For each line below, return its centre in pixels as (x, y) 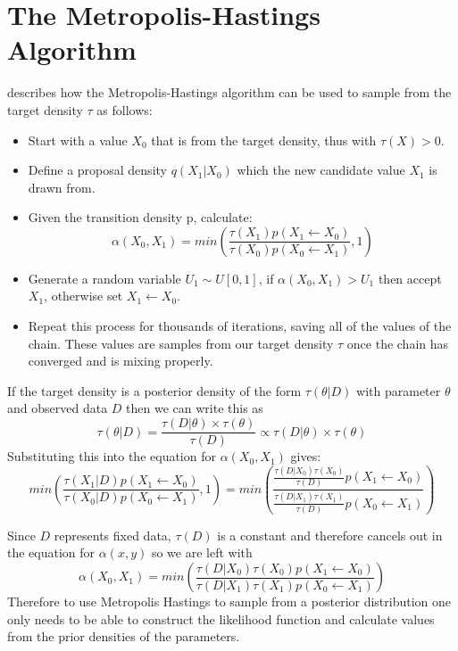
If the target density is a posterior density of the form (154, 390)
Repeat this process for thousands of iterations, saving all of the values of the (240, 326)
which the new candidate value (321, 170)
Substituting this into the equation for (112, 456)
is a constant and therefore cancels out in (330, 535)
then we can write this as (195, 408)
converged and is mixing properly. (121, 361)
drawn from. (62, 187)
